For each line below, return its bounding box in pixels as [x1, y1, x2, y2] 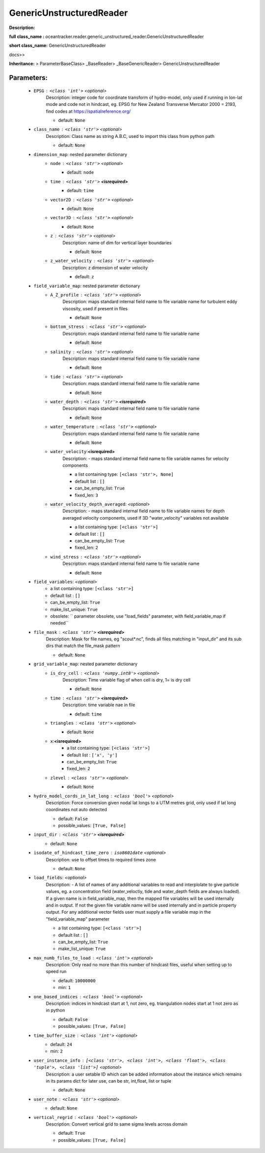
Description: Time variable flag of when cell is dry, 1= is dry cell [62, 677, 191, 683]
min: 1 [58, 985, 71, 990]
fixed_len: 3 [75, 492, 98, 498]
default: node [67, 169, 94, 175]
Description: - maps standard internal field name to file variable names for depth [62, 508, 225, 514]
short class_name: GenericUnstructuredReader [9, 42, 106, 49]
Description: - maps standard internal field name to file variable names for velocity [62, 456, 229, 461]
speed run [46, 968, 67, 975]
